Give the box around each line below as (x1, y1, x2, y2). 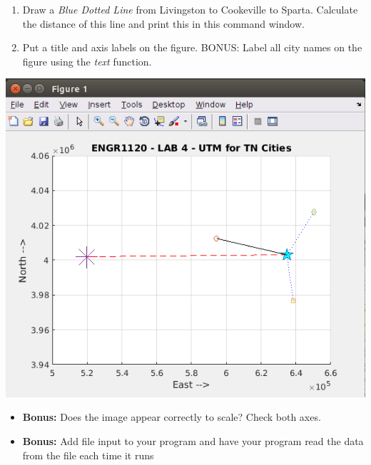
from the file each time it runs (22, 447, 154, 462)
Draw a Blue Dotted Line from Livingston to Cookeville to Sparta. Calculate (22, 2, 358, 16)
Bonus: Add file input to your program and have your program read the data (22, 434, 364, 449)
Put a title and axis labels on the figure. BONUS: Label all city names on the (22, 40, 362, 55)
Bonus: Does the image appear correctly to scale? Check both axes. (22, 409, 321, 424)
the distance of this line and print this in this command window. (22, 16, 305, 31)
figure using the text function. (22, 53, 152, 68)
